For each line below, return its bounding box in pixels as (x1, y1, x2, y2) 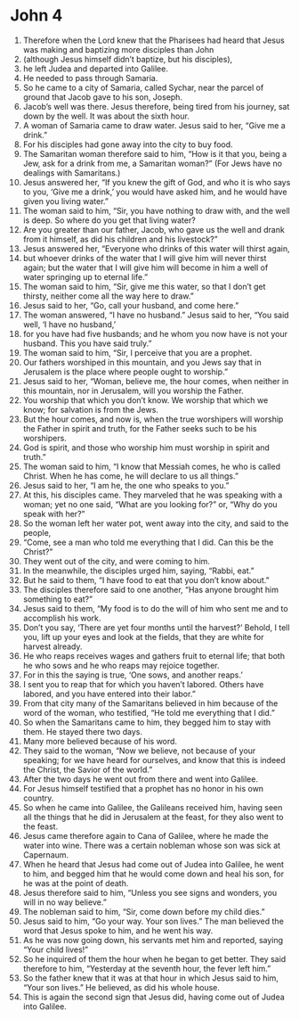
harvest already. (22, 641, 83, 652)
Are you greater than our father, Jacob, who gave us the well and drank (22, 224, 286, 234)
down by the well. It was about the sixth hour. (22, 111, 190, 121)
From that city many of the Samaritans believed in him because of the (22, 697, 279, 709)
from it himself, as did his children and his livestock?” (22, 234, 218, 244)
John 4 (10, 5, 63, 26)
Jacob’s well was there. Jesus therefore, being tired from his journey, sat (22, 101, 290, 111)
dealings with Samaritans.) (22, 167, 121, 178)
